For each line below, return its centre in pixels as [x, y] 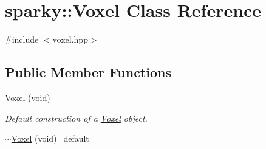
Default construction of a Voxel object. [76, 118]
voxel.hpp [70, 39]
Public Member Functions [88, 72]
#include [22, 39]
